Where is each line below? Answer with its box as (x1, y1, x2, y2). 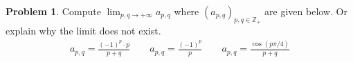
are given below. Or (264, 4, 347, 18)
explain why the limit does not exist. (6, 23, 161, 38)
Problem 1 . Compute (6, 4, 101, 18)
